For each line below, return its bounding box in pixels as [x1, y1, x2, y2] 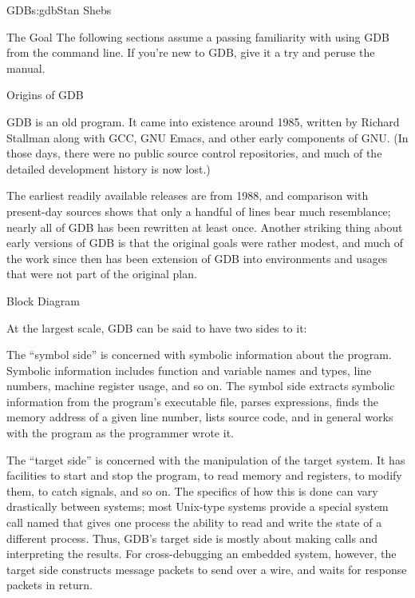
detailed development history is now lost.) [6, 160, 211, 177]
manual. [6, 59, 45, 76]
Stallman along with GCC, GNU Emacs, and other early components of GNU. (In [6, 129, 409, 146]
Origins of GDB [6, 86, 84, 103]
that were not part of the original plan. [6, 265, 197, 282]
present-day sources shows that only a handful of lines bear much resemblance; [6, 202, 391, 219]
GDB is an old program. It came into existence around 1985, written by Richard [6, 113, 400, 130]
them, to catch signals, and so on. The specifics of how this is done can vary [6, 482, 378, 499]
